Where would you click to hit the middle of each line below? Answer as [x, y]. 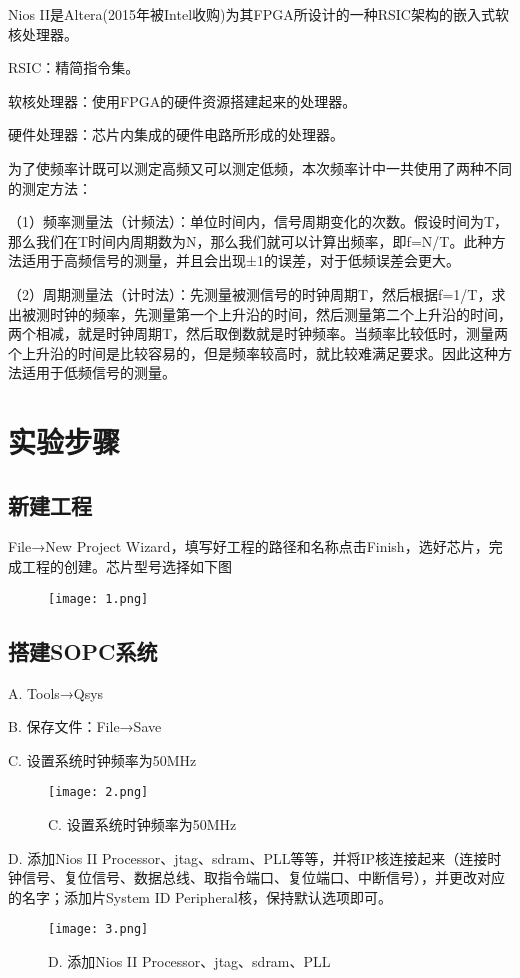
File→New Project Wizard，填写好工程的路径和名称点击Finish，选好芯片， [248, 546]
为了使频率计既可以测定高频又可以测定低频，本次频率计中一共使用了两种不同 [260, 167]
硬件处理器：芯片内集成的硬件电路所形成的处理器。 [176, 134]
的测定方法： [50, 187]
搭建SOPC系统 [83, 650]
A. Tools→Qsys [56, 692]
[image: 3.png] [98, 929]
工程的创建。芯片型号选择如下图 [126, 566]
